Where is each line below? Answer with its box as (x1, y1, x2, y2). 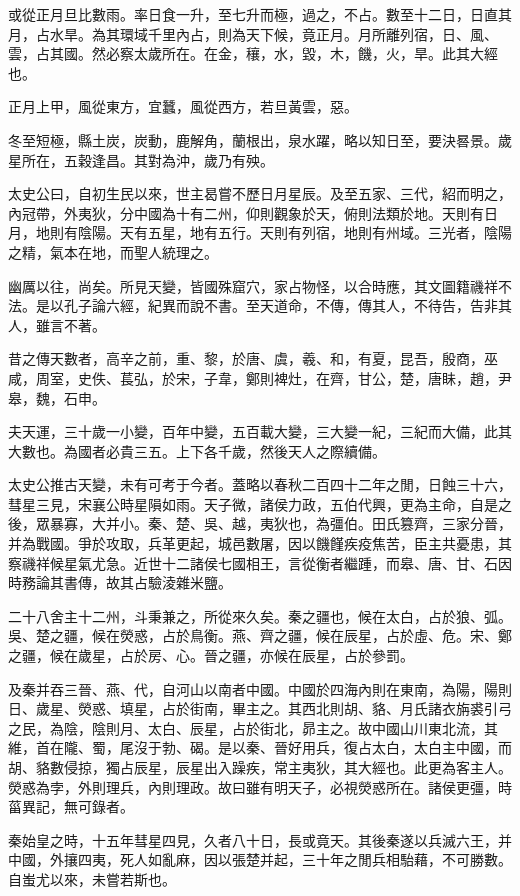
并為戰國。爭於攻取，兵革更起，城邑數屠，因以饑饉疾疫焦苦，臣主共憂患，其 (8, 533, 512, 554)
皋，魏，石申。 (8, 387, 106, 408)
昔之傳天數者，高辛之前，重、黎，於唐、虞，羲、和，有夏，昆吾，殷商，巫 (8, 348, 498, 369)
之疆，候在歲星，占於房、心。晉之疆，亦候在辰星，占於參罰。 (8, 645, 414, 666)
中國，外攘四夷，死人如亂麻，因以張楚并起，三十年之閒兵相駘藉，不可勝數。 (8, 849, 512, 870)
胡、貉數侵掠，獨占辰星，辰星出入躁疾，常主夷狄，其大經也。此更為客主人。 (8, 757, 512, 777)
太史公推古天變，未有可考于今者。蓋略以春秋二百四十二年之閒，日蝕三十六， (8, 474, 512, 495)
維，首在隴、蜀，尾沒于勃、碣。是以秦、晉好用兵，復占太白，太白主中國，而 (8, 737, 512, 758)
